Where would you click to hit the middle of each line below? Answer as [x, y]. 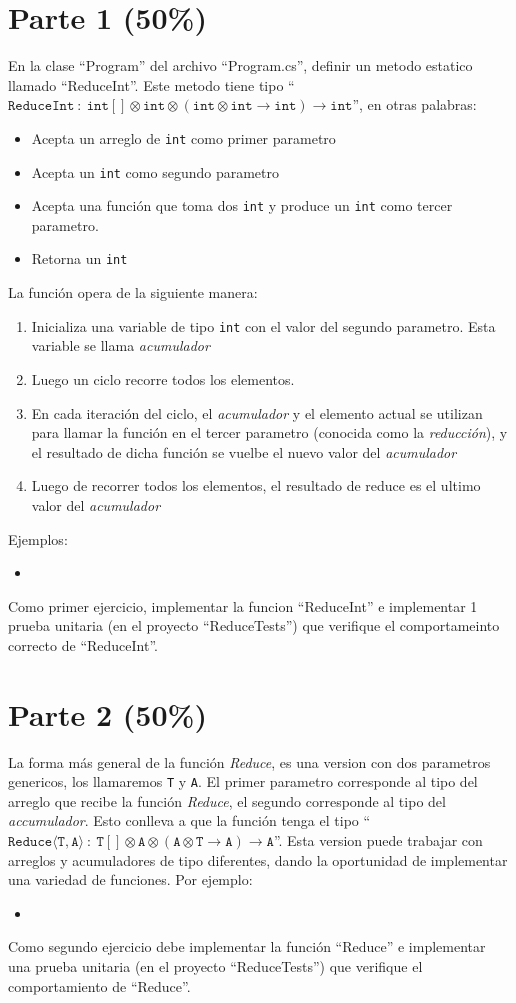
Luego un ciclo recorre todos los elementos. [163, 378]
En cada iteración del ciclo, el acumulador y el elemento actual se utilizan [257, 412]
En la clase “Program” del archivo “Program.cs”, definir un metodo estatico [240, 65]
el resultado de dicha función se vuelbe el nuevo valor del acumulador [244, 451]
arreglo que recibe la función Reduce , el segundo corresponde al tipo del [227, 800]
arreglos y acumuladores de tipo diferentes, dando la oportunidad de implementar [258, 859]
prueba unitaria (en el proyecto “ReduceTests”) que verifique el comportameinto [254, 625]
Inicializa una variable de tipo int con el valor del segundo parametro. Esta [263, 325]
